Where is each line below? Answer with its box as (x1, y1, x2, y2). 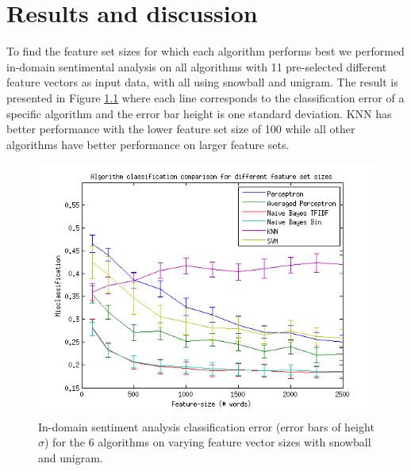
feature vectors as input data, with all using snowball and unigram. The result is (6, 74, 398, 90)
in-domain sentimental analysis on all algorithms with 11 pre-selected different (6, 58, 387, 75)
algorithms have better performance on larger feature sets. (6, 136, 290, 152)
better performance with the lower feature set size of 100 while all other (6, 121, 355, 137)
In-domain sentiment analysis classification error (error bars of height (38, 418, 375, 435)
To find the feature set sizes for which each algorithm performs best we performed (6, 43, 405, 59)
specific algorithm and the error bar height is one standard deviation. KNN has (6, 105, 392, 121)
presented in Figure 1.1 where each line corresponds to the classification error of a (6, 89, 405, 105)
